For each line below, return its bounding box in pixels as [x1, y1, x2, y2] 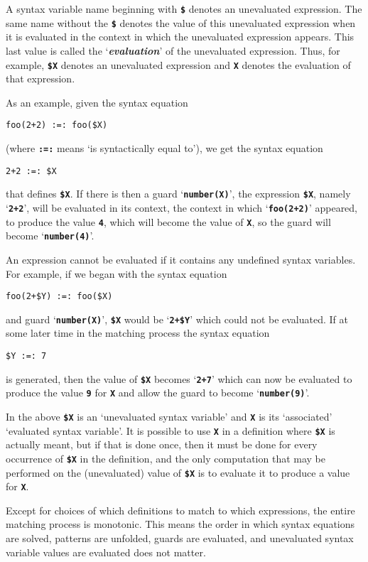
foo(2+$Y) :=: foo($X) [6, 291, 113, 302]
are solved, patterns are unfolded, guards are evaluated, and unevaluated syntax [6, 531, 354, 546]
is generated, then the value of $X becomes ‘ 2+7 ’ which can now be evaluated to [6, 371, 352, 386]
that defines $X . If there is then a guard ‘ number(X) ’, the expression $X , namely [6, 186, 351, 201]
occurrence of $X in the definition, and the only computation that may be [6, 450, 325, 465]
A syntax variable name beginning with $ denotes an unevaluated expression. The [6, 1, 362, 16]
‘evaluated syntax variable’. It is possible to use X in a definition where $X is [6, 423, 335, 438]
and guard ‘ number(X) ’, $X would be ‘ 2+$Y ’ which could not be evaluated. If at [6, 311, 348, 326]
